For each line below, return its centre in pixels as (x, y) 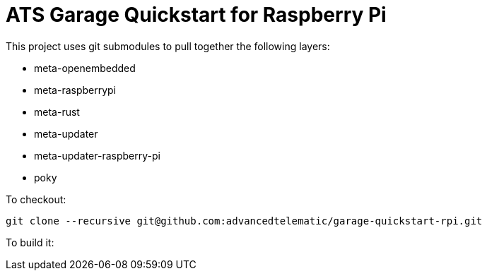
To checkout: (36, 199)
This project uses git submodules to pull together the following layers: (168, 46)
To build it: (30, 242)
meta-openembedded (85, 68)
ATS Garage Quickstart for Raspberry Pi (196, 15)
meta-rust (57, 112)
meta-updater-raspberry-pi (97, 155)
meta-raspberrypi (75, 90)
